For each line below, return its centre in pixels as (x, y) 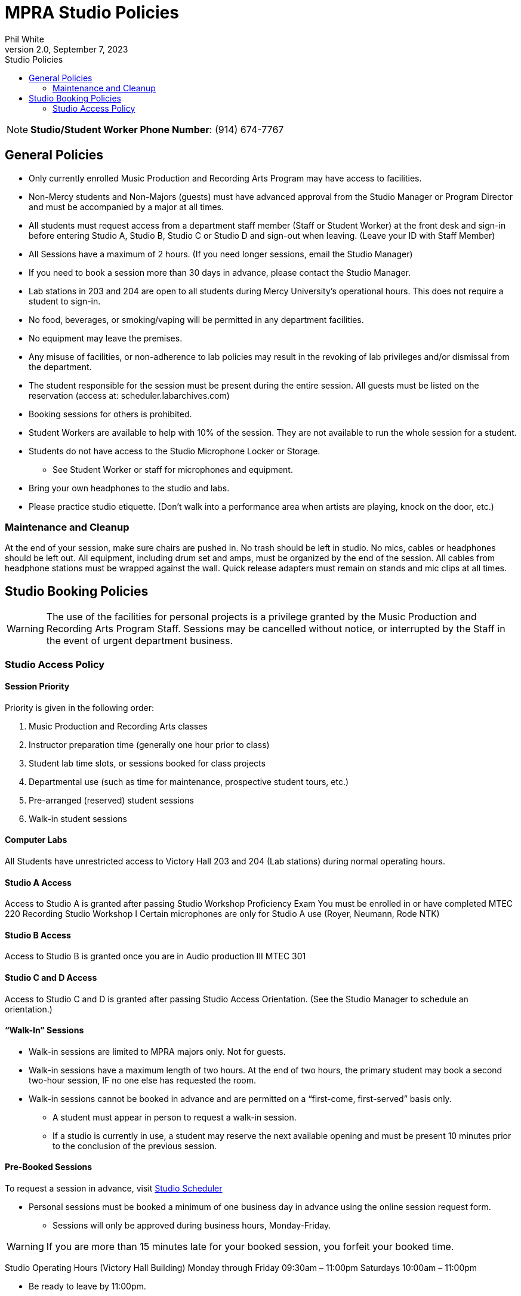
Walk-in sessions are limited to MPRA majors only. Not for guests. (157, 1051)
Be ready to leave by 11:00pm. (87, 1286)
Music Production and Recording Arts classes (118, 726)
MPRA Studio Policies (92, 13)
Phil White (25, 39)
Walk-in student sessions (78, 818)
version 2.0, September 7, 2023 (67, 49)
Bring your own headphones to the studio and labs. (129, 488)
